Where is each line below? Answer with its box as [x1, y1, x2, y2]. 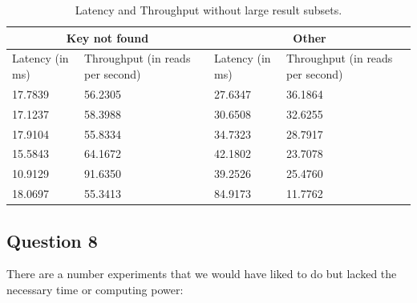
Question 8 [6, 228, 98, 252]
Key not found [66, 29, 149, 46]
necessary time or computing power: [6, 281, 184, 297]
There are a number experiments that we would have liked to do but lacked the [6, 265, 397, 282]
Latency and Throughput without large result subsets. [75, 2, 342, 18]
